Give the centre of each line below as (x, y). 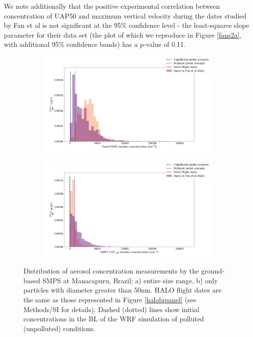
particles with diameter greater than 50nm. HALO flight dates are (123, 290)
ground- (213, 271)
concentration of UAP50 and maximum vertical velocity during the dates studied (125, 15)
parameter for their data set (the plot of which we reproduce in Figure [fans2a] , (123, 34)
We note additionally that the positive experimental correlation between (112, 6)
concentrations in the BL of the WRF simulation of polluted (114, 319)
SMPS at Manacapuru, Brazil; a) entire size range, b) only (130, 280)
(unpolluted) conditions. (60, 328)
